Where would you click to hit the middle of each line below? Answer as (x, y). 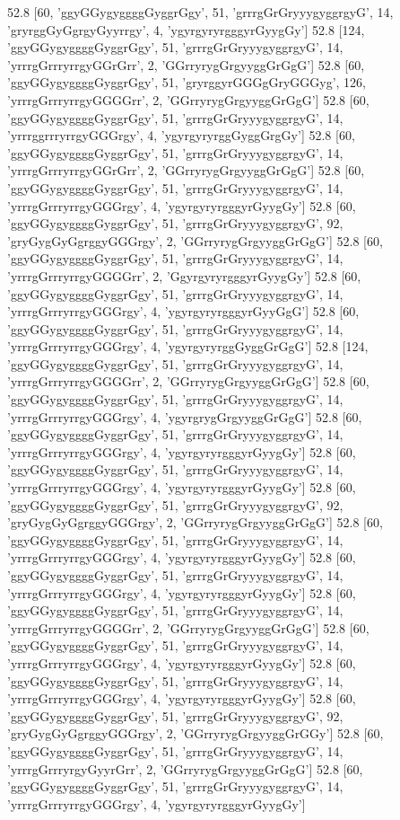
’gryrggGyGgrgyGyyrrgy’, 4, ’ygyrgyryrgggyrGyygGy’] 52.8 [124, (186, 29)
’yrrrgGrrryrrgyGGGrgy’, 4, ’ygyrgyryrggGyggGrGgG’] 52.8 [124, (188, 346)
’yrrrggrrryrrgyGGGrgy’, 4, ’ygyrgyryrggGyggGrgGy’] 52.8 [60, (181, 135)
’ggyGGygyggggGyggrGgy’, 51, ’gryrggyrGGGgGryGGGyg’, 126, (187, 82)
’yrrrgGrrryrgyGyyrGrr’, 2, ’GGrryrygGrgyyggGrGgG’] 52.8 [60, (185, 768)
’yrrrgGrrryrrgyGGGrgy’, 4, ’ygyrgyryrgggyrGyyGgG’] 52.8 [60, (183, 311)
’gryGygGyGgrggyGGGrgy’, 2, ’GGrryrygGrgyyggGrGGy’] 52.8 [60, (196, 733)
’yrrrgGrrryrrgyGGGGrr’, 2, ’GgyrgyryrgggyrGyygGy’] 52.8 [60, (184, 275)
